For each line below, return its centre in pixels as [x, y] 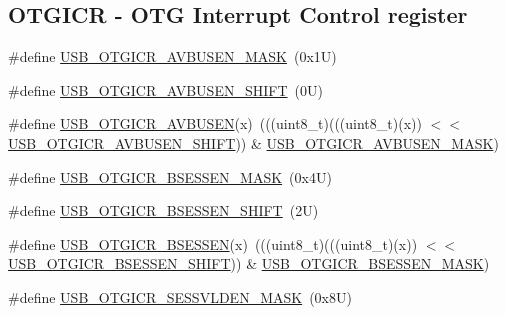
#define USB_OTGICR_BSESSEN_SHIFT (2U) [163, 210]
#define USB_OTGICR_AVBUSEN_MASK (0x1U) [172, 56]
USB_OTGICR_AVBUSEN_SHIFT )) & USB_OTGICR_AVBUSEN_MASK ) [253, 142]
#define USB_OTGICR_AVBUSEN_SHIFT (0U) [165, 89]
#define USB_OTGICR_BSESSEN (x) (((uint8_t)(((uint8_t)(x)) [213, 243]
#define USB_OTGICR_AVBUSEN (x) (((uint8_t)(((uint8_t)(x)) [215, 123]
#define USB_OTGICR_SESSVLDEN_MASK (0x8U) [180, 296]
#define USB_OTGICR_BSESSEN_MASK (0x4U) [170, 176]
